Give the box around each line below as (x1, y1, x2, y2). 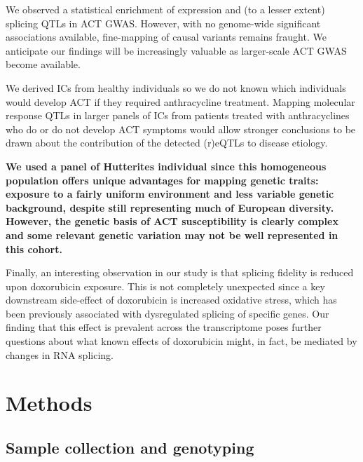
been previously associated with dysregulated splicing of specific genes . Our (6, 306, 329, 320)
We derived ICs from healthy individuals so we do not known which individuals (6, 80, 346, 95)
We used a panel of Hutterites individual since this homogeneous (6, 158, 327, 173)
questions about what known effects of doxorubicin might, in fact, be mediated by (6, 334, 357, 348)
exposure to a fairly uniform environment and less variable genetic (6, 186, 334, 201)
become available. (6, 57, 81, 72)
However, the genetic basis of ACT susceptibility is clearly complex (6, 214, 338, 229)
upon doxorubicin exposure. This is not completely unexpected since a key (6, 278, 325, 293)
